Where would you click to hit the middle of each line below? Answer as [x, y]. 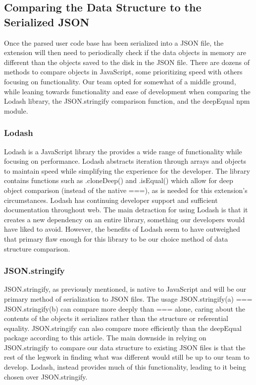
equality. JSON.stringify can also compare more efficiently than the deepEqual [123, 328]
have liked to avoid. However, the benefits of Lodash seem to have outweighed [122, 229]
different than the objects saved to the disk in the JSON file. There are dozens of [127, 62]
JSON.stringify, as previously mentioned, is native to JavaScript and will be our [125, 289]
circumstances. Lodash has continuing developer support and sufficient [111, 200]
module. [16, 110]
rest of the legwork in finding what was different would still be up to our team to [127, 357]
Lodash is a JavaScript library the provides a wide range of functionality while [123, 151]
